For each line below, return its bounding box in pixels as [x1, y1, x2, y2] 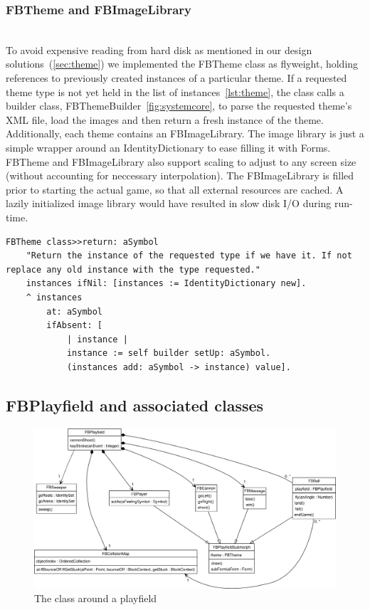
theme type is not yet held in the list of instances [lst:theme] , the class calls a [6, 84, 344, 99]
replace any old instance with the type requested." [6, 264, 260, 275]
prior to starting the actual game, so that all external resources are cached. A [6, 182, 344, 196]
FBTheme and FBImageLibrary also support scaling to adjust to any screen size [6, 154, 356, 169]
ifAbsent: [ [46, 320, 103, 331]
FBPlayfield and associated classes [6, 394, 264, 416]
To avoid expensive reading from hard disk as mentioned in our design [6, 42, 312, 57]
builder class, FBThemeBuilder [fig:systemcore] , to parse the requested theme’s [6, 98, 352, 113]
